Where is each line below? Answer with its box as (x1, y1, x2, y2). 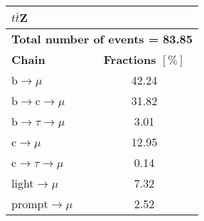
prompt (11, 195, 48, 212)
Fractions (103, 51, 156, 68)
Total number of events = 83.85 (11, 31, 193, 47)
